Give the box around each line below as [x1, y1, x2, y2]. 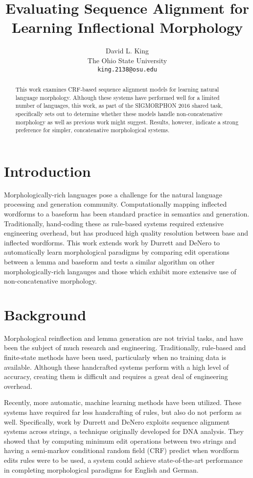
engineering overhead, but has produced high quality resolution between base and [4, 228, 248, 238]
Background [4, 304, 87, 324]
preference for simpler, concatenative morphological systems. [15, 126, 170, 134]
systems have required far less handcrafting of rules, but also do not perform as [4, 407, 242, 417]
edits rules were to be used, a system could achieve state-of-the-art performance [4, 455, 243, 465]
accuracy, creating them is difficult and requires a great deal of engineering [4, 371, 228, 382]
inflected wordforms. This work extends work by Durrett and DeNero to [4, 237, 220, 247]
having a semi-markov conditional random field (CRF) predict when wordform [4, 445, 239, 455]
